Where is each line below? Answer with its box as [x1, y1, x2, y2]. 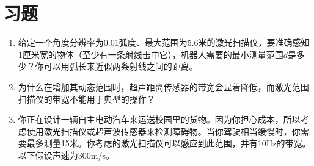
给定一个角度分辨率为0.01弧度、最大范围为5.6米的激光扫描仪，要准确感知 [18, 36, 310, 49]
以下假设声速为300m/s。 [18, 148, 114, 161]
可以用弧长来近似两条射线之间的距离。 [43, 60, 198, 73]
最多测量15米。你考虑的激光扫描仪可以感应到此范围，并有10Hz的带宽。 [26, 137, 311, 150]
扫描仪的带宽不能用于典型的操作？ [18, 92, 155, 105]
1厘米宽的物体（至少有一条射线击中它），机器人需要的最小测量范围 [18, 48, 283, 60]
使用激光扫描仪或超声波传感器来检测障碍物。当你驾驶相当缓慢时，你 [26, 125, 301, 137]
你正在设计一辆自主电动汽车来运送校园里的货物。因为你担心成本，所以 [18, 113, 301, 126]
